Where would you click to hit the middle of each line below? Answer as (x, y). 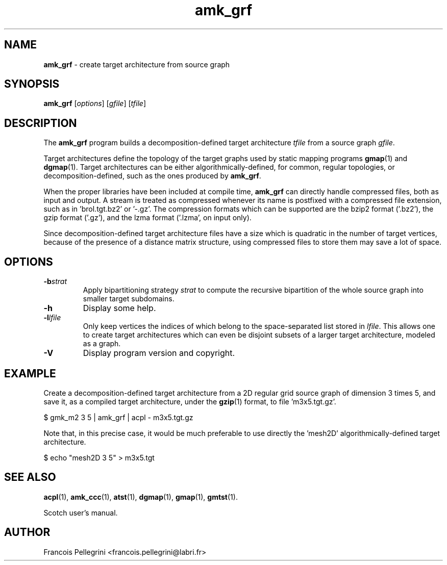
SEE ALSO (30, 477)
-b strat (55, 281)
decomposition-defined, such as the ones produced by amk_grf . (152, 176)
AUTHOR (27, 532)
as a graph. (102, 344)
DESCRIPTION (41, 123)
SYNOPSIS (32, 84)
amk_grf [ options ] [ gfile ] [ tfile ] (95, 104)
